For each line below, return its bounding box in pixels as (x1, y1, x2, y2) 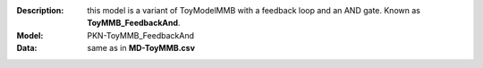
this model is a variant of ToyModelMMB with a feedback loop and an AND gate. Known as (87, 5, 420, 15)
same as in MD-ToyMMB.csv (87, 43, 196, 54)
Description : (16, 5, 64, 15)
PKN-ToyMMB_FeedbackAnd (87, 30, 194, 40)
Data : (16, 43, 38, 54)
